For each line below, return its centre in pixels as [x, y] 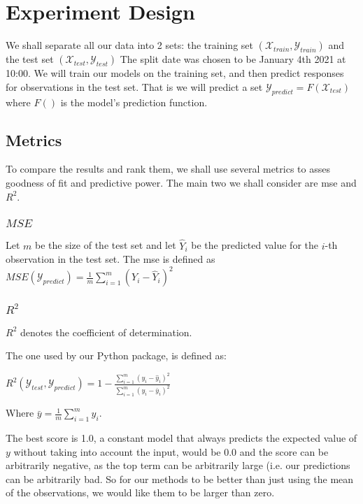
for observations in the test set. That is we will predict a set [134, 86]
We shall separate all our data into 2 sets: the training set [129, 45]
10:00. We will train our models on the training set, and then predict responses [175, 73]
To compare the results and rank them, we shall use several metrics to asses [168, 169]
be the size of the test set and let [106, 245]
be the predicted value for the [255, 245]
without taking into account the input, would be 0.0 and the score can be [171, 451]
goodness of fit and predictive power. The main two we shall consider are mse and [181, 182]
